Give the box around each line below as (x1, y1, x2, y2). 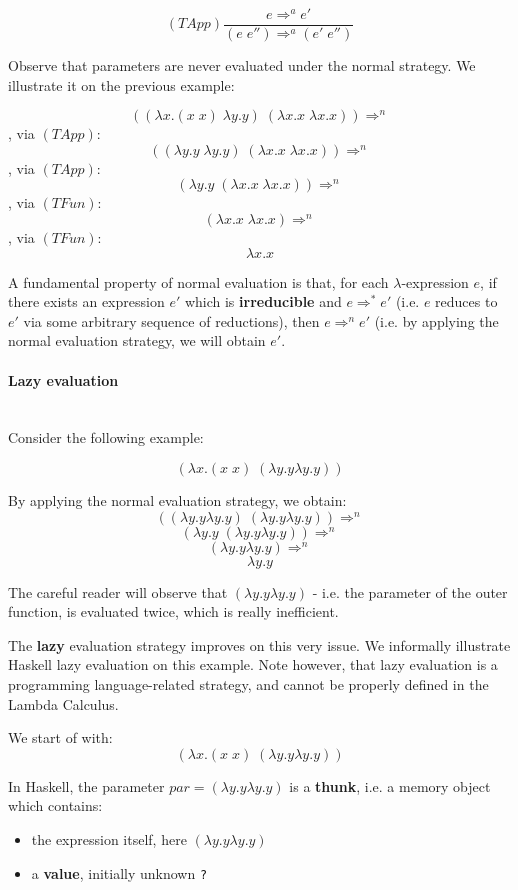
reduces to (435, 291, 498, 312)
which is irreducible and (184, 291, 342, 312)
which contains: (8, 795, 103, 816)
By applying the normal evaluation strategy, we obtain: (8, 489, 347, 510)
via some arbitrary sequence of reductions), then (23, 310, 320, 331)
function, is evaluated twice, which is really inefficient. (8, 601, 339, 622)
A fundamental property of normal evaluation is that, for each (8, 271, 389, 292)
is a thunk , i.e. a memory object (289, 775, 491, 796)
